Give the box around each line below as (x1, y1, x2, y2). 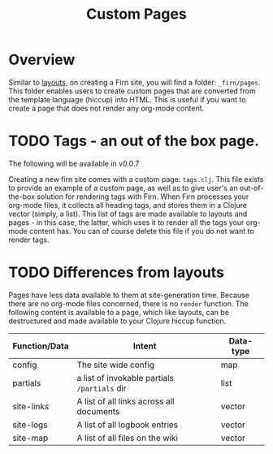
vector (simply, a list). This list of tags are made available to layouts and (8, 209, 248, 218)
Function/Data (12, 340, 69, 352)
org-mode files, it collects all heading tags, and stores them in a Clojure (8, 200, 248, 210)
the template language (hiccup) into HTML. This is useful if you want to (8, 94, 246, 104)
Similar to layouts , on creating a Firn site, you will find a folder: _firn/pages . (8, 77, 261, 87)
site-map (12, 432, 49, 443)
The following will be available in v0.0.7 (8, 158, 140, 168)
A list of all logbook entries (76, 419, 179, 430)
